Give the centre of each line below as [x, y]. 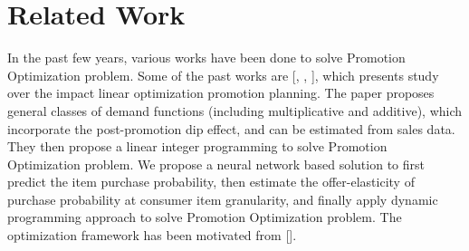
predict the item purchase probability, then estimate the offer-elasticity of [211, 182]
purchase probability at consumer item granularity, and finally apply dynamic [223, 199]
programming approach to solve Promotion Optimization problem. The [205, 217]
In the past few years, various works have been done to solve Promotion [206, 58]
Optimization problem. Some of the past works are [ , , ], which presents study [223, 75]
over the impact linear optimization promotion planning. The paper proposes [221, 93]
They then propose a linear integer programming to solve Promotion [197, 146]
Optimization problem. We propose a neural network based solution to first [216, 164]
